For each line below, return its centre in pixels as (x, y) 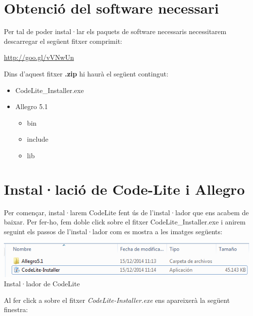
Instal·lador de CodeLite (42, 284)
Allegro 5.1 (32, 106)
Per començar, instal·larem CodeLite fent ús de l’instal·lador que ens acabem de (126, 212)
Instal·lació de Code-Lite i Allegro (124, 189)
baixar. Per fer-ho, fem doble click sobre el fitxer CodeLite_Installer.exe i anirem (125, 222)
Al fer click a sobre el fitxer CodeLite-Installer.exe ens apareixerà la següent (117, 300)
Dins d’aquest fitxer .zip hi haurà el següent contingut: (86, 73)
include (38, 139)
